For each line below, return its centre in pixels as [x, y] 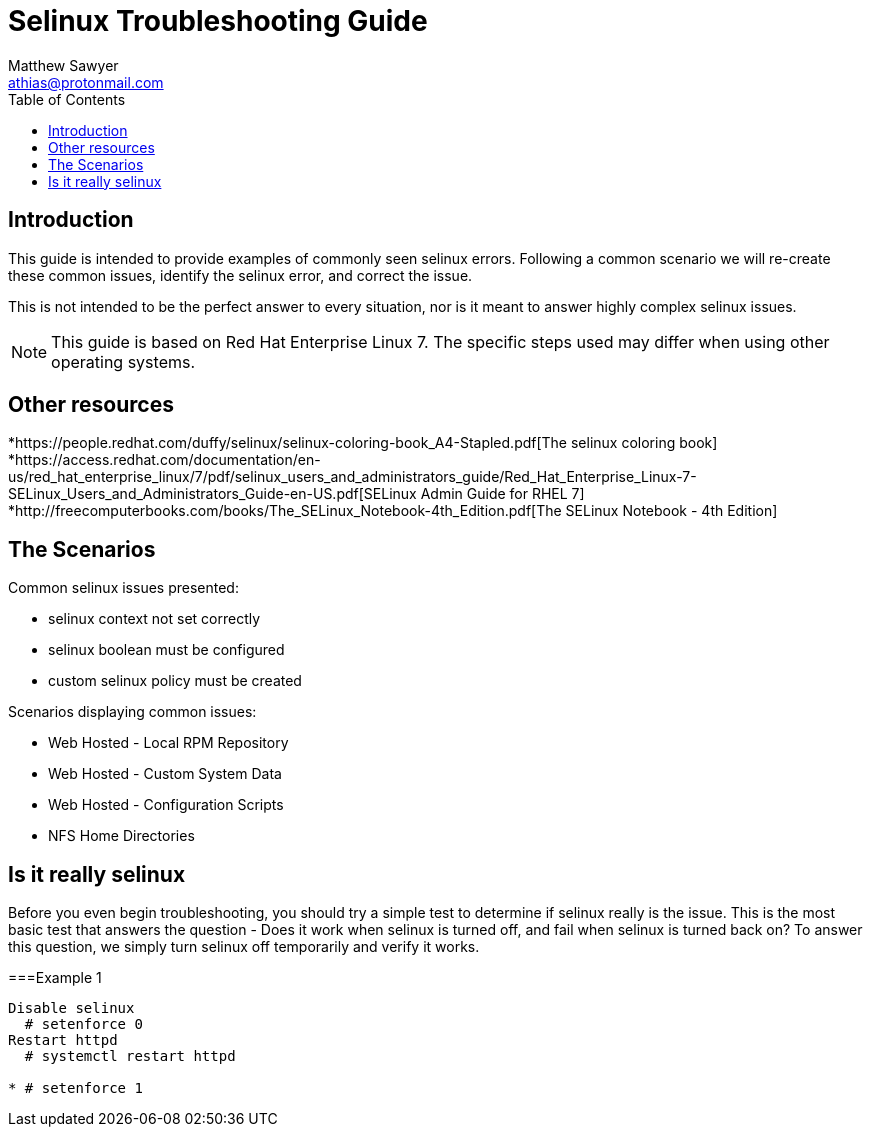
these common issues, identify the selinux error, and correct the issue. [240, 275]
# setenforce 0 [83, 1024]
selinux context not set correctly [154, 619]
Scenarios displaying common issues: [132, 712]
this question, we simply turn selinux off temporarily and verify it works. [244, 947]
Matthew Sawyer [63, 65]
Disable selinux [71, 1008]
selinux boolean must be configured [166, 650]
